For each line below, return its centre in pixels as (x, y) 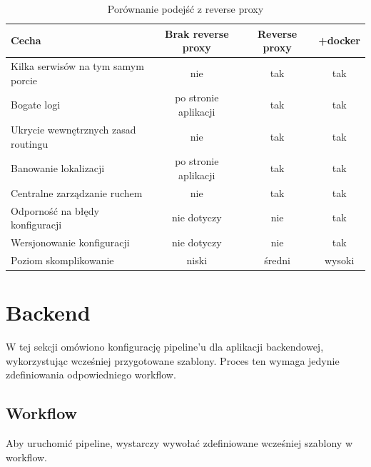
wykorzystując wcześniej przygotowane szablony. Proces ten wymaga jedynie (173, 360)
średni (277, 260)
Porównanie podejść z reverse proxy (185, 9)
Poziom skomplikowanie (62, 260)
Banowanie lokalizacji (58, 168)
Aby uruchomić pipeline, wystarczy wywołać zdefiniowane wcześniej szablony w (179, 443)
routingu (30, 143)
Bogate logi (36, 105)
